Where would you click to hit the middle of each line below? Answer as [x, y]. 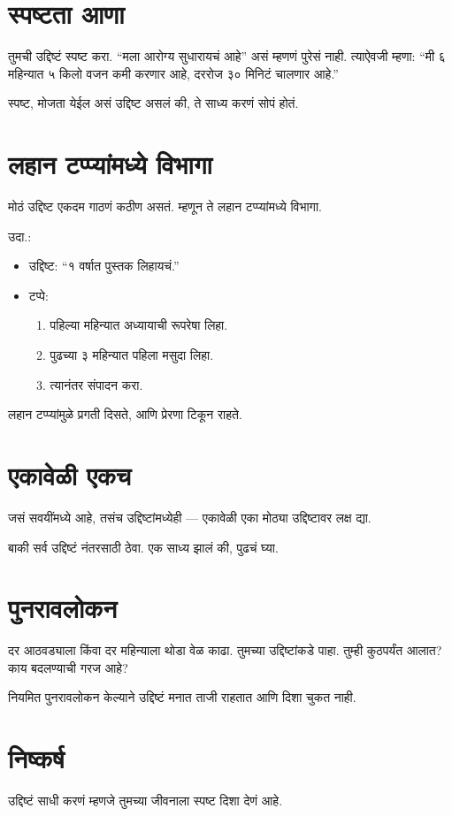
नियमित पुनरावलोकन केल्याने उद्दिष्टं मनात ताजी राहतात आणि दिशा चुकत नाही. [182, 697]
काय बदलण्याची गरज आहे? [68, 667]
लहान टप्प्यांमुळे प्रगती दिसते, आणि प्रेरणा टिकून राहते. [125, 414]
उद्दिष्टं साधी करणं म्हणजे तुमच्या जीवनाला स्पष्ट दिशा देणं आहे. [146, 801]
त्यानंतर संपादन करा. [96, 384]
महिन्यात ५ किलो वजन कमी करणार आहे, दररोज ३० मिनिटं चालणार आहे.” [173, 73]
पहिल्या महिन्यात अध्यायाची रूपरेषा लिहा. [139, 325]
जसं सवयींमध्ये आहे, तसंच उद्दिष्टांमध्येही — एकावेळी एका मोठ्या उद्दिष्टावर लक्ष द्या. [190, 517]
